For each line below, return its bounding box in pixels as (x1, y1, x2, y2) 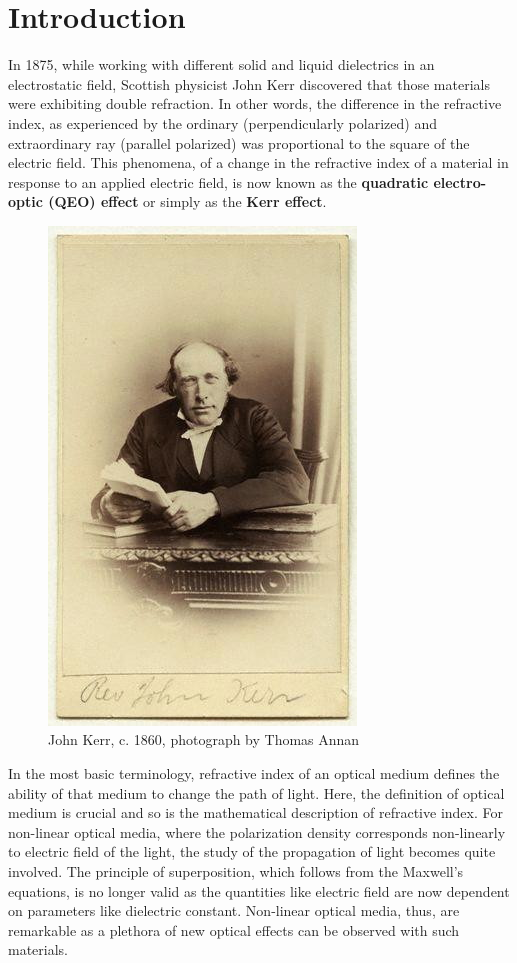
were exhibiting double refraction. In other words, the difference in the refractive (8, 93, 502, 114)
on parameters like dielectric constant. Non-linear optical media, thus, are (8, 900, 460, 921)
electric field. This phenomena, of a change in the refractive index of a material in (8, 152, 509, 173)
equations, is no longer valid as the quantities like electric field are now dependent (8, 880, 510, 901)
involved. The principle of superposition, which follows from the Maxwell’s (8, 861, 464, 882)
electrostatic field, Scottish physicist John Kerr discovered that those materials (8, 73, 490, 94)
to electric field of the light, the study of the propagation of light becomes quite (8, 841, 496, 862)
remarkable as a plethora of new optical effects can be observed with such (8, 919, 460, 940)
